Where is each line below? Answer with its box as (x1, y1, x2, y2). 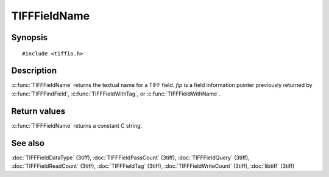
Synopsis (11, 32, 48, 43)
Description (11, 66, 57, 76)
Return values (11, 106, 66, 116)
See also (11, 137, 45, 148)
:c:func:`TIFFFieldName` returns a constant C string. (11, 122, 143, 129)
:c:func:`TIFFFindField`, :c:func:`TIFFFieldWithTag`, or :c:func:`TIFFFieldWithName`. (11, 90, 221, 97)
